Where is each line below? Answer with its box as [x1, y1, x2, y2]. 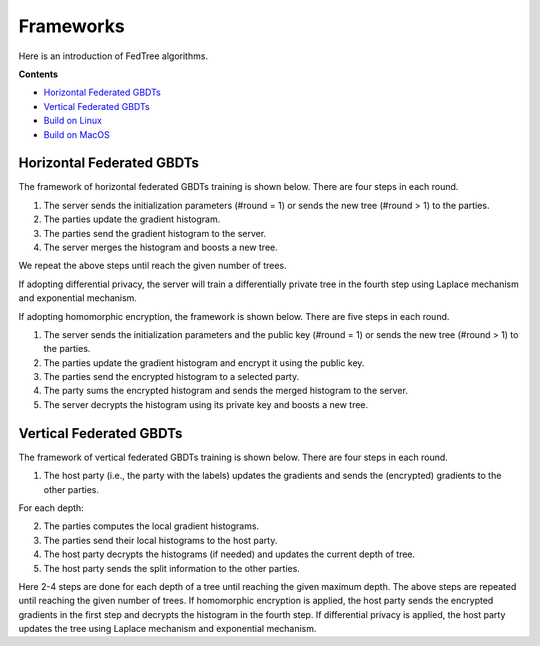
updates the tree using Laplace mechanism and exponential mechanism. [18, 623, 317, 635]
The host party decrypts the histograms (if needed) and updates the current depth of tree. [43, 548, 416, 560]
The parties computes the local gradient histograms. [43, 520, 260, 532]
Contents [18, 68, 59, 80]
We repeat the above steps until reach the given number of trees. [18, 260, 287, 272]
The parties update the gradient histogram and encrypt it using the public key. [43, 356, 365, 369]
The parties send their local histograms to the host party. [43, 534, 278, 546]
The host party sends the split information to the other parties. [43, 562, 300, 574]
